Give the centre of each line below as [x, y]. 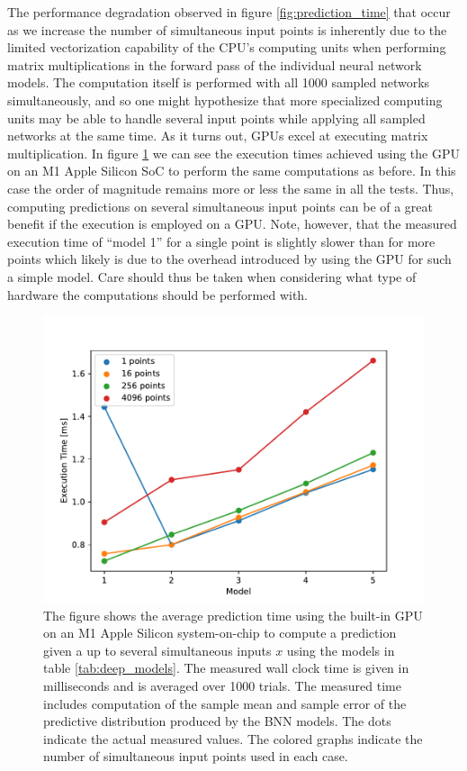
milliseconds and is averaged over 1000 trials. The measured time [222, 686]
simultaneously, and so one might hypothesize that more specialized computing [225, 100]
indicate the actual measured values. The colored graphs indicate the [233, 738]
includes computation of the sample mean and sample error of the [225, 703]
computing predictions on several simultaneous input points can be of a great [220, 206]
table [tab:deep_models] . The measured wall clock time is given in [226, 668]
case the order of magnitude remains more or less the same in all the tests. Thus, [231, 188]
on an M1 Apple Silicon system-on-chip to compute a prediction [220, 633]
